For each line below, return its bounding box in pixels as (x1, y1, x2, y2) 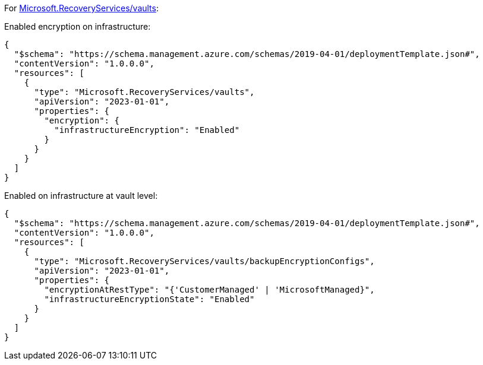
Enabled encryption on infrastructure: (4, 21, 151, 31)
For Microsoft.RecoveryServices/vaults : (4, 3, 159, 13)
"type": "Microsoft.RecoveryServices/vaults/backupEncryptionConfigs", (34, 256, 375, 266)
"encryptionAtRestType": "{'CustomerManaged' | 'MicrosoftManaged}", (44, 285, 375, 294)
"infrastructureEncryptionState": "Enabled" (44, 294, 255, 304)
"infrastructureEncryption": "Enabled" (54, 125, 240, 135)
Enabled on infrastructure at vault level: (4, 191, 158, 201)
